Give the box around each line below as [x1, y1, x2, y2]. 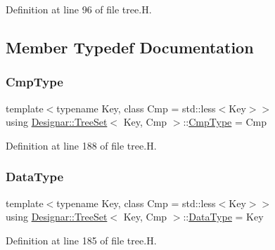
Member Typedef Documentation [6, 36, 254, 58]
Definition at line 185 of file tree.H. [6, 232, 157, 247]
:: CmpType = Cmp [183, 114, 267, 129]
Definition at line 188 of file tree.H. [6, 138, 157, 152]
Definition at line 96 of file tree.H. [6, 2, 152, 16]
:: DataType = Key [183, 209, 264, 224]
